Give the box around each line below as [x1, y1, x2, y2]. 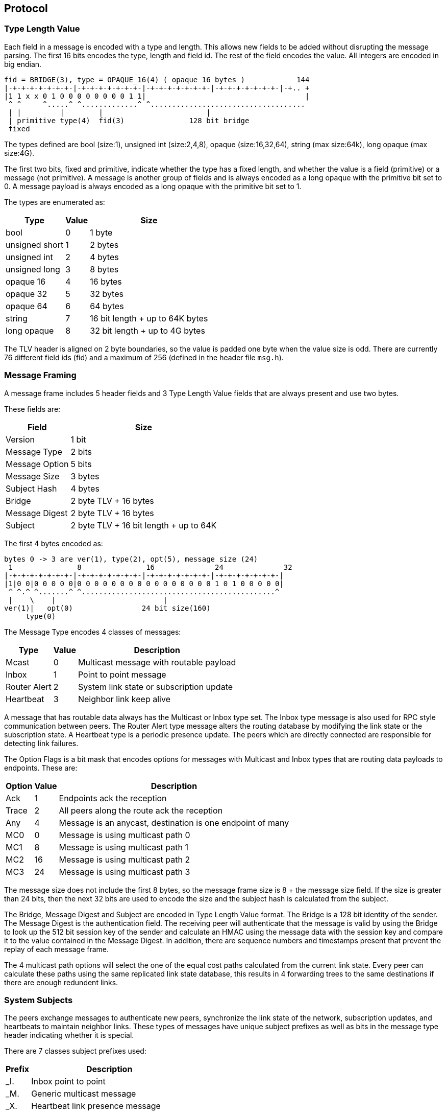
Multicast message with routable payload [78, 657, 236, 667]
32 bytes [90, 288, 123, 299]
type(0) [26, 612, 56, 620]
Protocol [4, 2, 48, 15]
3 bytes [70, 471, 100, 481]
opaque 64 [6, 300, 47, 311]
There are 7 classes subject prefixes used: [4, 1047, 146, 1056]
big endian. [4, 59, 42, 68]
